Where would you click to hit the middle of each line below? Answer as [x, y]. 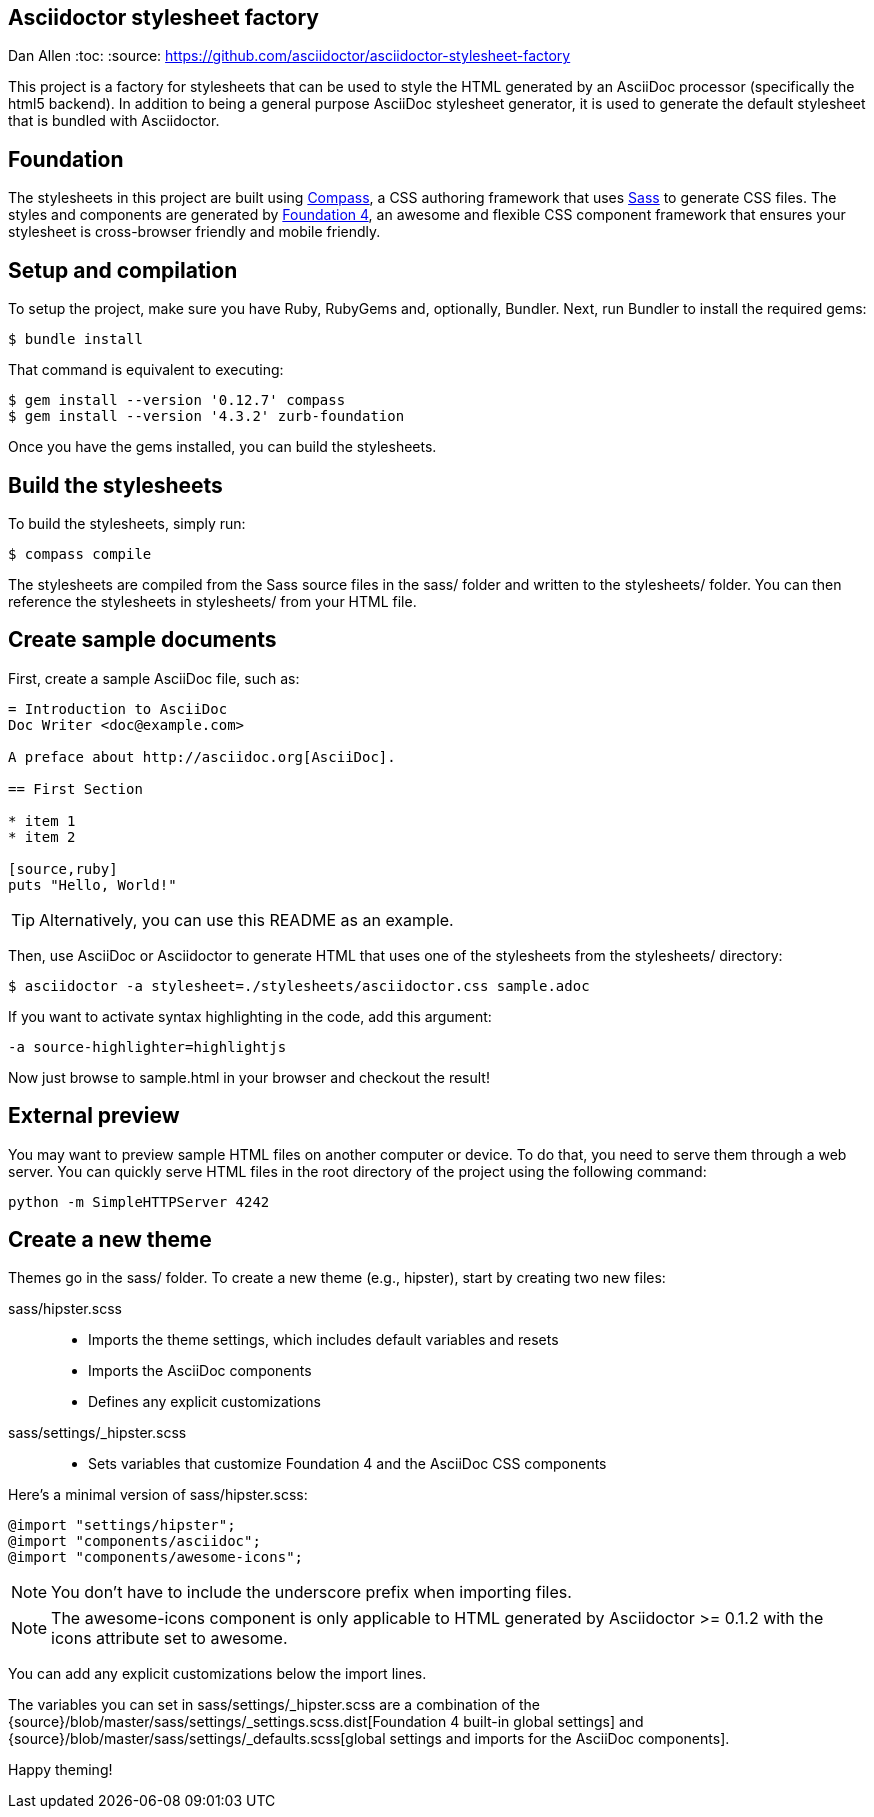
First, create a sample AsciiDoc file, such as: [154, 678]
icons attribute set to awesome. [169, 1638]
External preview [94, 1116]
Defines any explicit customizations [204, 1402]
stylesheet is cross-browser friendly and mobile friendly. [194, 232]
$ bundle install [75, 339]
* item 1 [42, 820]
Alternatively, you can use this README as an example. [246, 919]
